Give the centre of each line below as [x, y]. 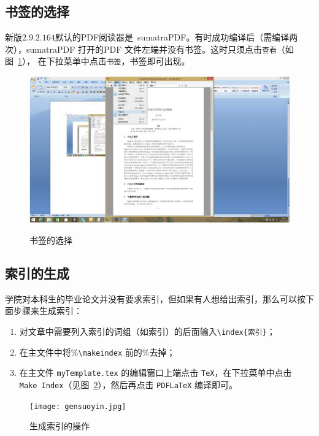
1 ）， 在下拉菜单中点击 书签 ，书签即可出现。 [104, 61]
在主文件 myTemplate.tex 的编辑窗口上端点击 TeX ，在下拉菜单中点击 [156, 373]
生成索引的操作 [60, 426]
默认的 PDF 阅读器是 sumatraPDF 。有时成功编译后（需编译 [172, 37]
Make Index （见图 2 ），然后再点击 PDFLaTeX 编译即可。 [129, 384]
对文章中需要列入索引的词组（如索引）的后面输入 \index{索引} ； [147, 331]
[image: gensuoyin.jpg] [78, 406]
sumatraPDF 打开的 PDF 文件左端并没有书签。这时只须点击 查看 [152, 49]
